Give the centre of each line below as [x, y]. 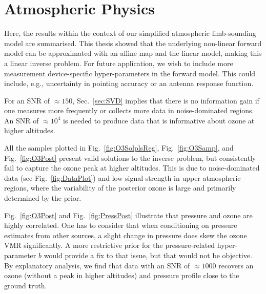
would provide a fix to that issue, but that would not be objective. [148, 255]
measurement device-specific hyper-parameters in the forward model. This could [130, 73]
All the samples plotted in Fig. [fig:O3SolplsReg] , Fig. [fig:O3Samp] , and [119, 148]
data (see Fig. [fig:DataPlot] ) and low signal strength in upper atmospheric [122, 177]
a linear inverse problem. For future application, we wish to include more [119, 63]
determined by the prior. [43, 198]
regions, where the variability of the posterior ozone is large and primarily [120, 188]
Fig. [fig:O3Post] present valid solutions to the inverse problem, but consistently [130, 157]
